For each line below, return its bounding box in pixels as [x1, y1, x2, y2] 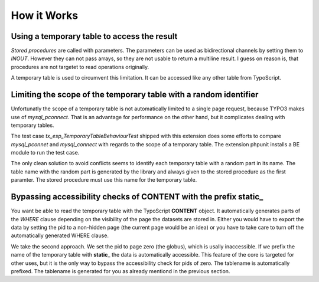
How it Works [11, 9, 79, 22]
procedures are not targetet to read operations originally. [11, 63, 149, 70]
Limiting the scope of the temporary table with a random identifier [11, 90, 259, 100]
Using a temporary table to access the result [11, 31, 178, 41]
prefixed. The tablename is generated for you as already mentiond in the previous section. [11, 267, 230, 274]
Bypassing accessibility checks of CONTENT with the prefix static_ [11, 192, 263, 202]
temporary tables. [11, 122, 54, 129]
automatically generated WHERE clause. [11, 232, 109, 239]
